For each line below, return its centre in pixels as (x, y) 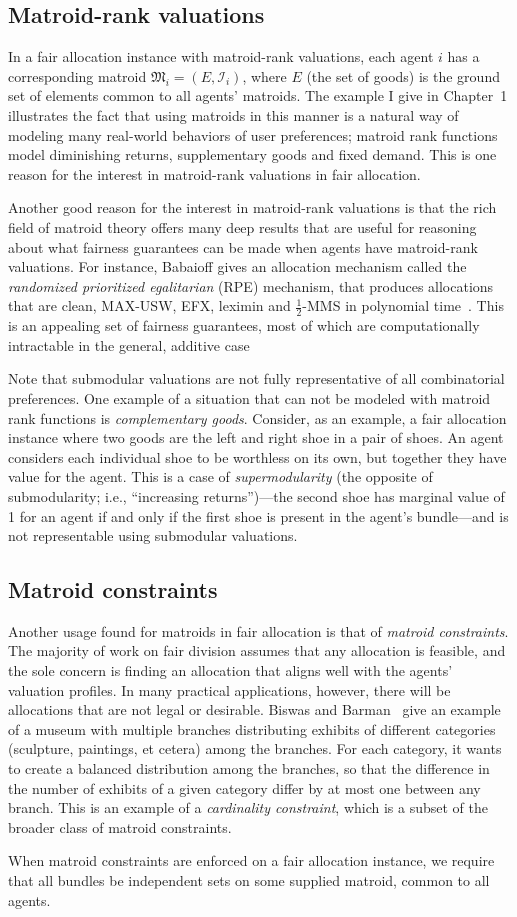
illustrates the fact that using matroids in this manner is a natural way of (233, 114)
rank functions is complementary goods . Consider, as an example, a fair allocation (257, 417)
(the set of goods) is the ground (403, 75)
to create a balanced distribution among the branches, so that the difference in (249, 768)
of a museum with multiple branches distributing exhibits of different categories (252, 728)
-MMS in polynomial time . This (403, 305)
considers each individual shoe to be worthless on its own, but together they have (257, 456)
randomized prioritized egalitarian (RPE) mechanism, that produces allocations (251, 285)
